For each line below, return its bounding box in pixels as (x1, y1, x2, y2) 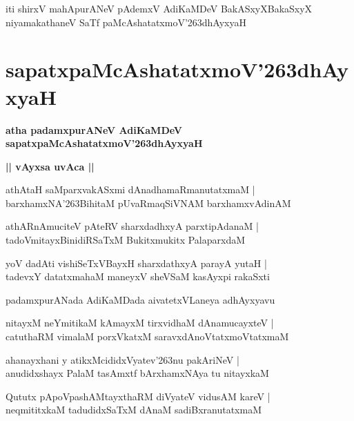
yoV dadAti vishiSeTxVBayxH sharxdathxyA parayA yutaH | (6, 255, 267, 270)
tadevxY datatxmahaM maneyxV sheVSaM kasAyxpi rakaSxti (6, 269, 270, 284)
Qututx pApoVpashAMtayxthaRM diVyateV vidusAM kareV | (6, 389, 271, 403)
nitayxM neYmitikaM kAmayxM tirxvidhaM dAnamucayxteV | (6, 315, 274, 330)
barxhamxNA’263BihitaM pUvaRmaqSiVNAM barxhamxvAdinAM (6, 195, 291, 210)
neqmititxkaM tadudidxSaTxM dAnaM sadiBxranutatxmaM (6, 402, 262, 417)
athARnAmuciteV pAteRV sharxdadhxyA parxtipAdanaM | (6, 219, 259, 233)
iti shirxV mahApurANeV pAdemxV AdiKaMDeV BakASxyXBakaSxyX (6, 1, 313, 15)
